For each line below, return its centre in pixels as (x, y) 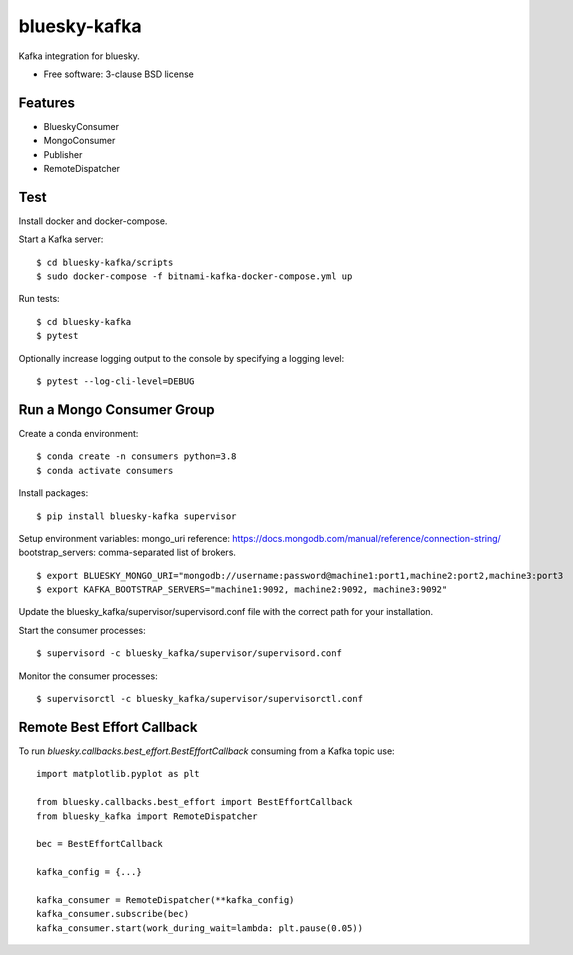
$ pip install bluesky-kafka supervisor (136, 516)
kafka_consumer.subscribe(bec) (113, 914)
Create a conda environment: (78, 433)
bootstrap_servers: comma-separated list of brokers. (127, 552)
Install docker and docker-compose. (93, 221)
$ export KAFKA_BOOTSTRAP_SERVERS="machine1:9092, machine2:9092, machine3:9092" (242, 589)
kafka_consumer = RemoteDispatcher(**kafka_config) (165, 899)
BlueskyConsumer (81, 126)
